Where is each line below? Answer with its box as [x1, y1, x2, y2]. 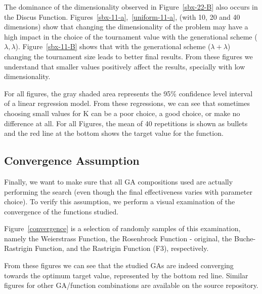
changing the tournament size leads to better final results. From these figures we [4, 51, 253, 61]
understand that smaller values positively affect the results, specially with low [4, 61, 245, 71]
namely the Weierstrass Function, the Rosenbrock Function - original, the [4, 233, 232, 243]
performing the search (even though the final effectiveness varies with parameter [4, 186, 252, 197]
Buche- [234, 233, 256, 243]
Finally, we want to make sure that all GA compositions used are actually [4, 176, 233, 187]
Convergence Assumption [4, 153, 140, 168]
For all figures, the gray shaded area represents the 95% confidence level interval [4, 88, 253, 98]
